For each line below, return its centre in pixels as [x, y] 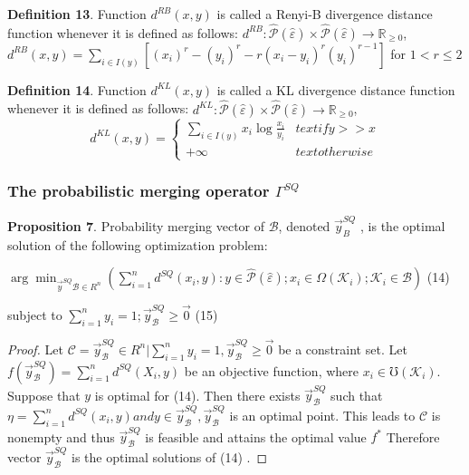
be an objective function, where [272, 370]
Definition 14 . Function [77, 89]
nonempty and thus [61, 436]
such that [357, 395]
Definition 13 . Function [77, 14]
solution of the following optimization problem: [138, 244]
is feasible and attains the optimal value [256, 436]
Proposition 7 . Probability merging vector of [136, 225]
